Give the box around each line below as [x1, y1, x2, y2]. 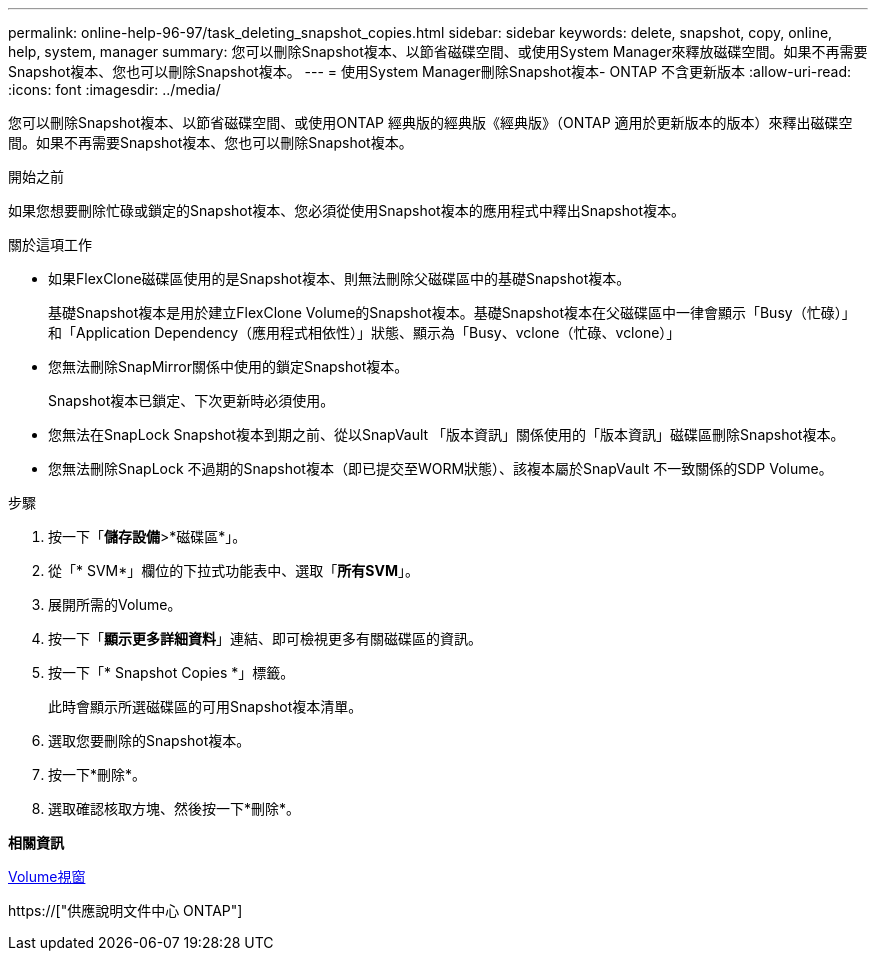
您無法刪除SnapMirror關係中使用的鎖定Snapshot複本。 [48, 358, 409, 375]
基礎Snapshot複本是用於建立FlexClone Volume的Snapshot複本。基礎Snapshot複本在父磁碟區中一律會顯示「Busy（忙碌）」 [48, 304, 856, 321]
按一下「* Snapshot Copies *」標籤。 [48, 664, 295, 681]
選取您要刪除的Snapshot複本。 [48, 732, 251, 749]
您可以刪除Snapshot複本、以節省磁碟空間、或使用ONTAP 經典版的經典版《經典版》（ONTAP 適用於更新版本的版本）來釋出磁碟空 [8, 114, 853, 131]
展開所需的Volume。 [48, 596, 182, 613]
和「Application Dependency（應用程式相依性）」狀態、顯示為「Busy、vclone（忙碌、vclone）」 [48, 324, 681, 341]
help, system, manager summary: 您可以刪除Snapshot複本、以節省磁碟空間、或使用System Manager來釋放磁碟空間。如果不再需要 [8, 43, 868, 60]
